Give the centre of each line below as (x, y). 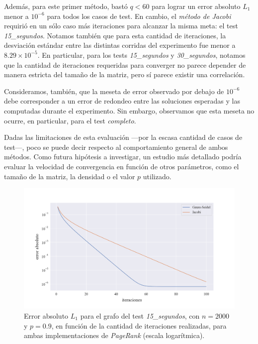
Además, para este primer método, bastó (66, 6)
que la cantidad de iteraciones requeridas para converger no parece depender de (125, 64)
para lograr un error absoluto (196, 6)
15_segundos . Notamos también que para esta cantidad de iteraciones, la (115, 35)
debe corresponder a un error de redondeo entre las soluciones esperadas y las (122, 101)
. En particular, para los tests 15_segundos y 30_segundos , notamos (141, 55)
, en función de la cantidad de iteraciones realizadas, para (139, 325)
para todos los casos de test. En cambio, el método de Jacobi (139, 16)
